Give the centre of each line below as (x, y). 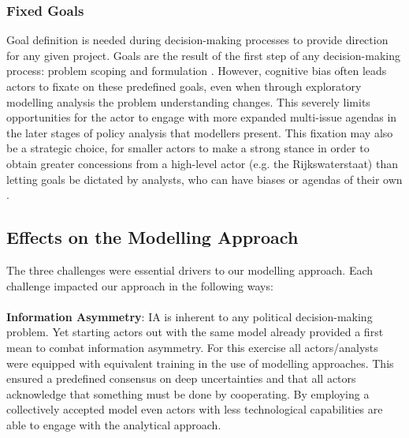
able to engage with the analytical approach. (114, 424)
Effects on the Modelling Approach (152, 237)
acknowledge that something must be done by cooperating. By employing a (188, 393)
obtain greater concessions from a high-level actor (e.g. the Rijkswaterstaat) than (202, 163)
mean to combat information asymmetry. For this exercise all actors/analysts (192, 347)
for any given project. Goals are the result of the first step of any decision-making (204, 55)
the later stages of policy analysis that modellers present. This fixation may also (200, 132)
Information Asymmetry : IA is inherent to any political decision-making (190, 316)
